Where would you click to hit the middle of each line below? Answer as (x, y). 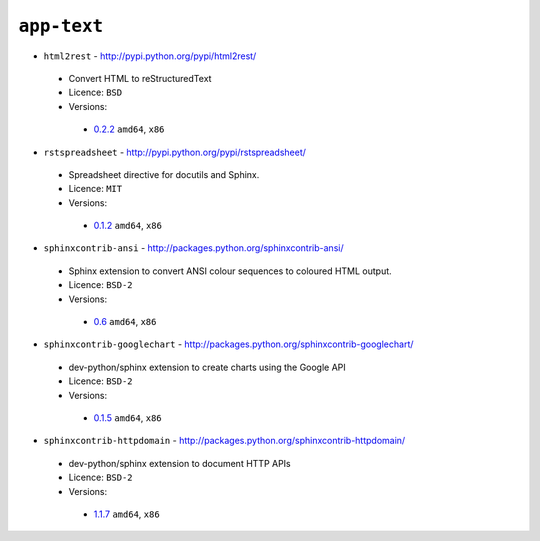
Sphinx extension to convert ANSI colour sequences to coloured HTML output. (230, 271)
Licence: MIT (95, 189)
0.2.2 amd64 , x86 (129, 129)
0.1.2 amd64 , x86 (127, 226)
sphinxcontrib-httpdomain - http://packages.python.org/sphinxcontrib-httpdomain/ (224, 441)
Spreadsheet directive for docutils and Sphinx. (164, 174)
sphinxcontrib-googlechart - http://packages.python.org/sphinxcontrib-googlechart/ (228, 344)
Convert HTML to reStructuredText (140, 78)
